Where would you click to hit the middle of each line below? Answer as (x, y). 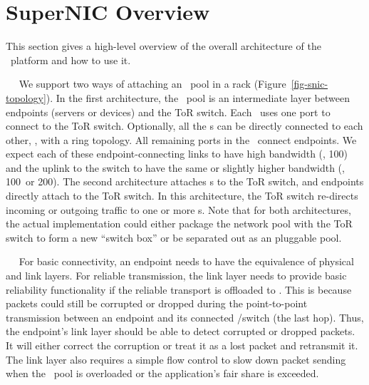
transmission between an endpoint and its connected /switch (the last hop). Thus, (185, 317)
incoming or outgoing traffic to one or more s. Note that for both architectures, (178, 209)
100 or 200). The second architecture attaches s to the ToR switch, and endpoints (185, 181)
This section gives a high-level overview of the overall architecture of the (163, 46)
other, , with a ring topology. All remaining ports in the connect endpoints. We (181, 139)
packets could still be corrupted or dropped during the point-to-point (157, 303)
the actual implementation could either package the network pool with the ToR (179, 224)
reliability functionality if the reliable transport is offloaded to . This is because (179, 289)
